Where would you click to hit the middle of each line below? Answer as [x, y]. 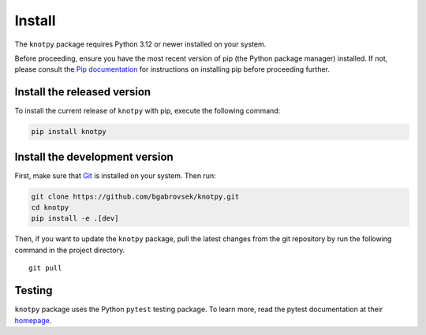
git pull [45, 268]
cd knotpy [50, 208]
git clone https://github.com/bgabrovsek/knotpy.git [135, 196]
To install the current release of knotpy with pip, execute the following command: [148, 111]
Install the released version [83, 92]
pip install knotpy [69, 132]
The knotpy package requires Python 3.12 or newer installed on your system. [140, 44]
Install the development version [94, 156]
